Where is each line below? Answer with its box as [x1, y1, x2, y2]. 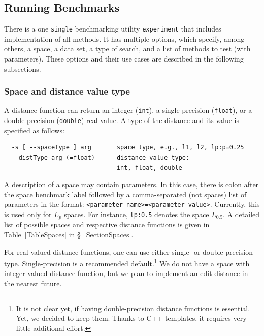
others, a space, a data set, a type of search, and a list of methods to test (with [4, 43, 251, 54]
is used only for [4, 208, 52, 219]
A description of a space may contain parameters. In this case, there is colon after [4, 179, 259, 190]
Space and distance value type [4, 85, 130, 98]
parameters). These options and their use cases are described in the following [4, 53, 244, 64]
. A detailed [223, 208, 260, 219]
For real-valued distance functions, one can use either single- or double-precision [4, 246, 253, 257]
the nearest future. [4, 278, 62, 289]
